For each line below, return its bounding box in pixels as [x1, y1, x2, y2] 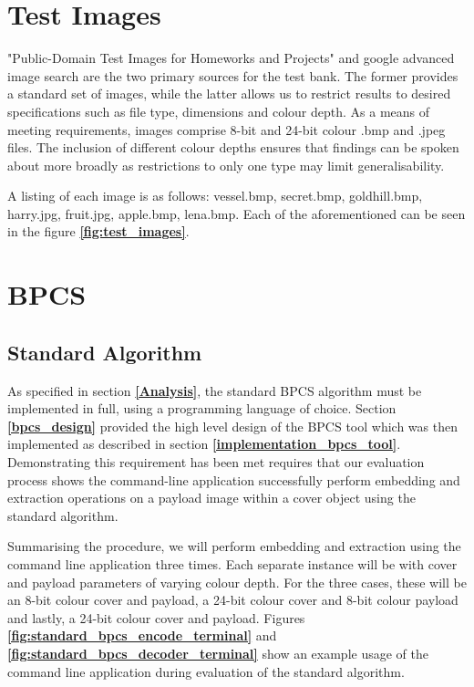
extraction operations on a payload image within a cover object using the [7, 488, 416, 507]
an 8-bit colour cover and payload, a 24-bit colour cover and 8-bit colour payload [7, 590, 459, 609]
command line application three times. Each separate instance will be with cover [7, 554, 458, 573]
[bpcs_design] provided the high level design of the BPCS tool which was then [7, 416, 458, 435]
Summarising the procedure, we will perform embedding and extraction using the [7, 536, 461, 556]
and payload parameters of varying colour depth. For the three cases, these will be [7, 572, 467, 591]
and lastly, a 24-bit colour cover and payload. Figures [7, 608, 305, 627]
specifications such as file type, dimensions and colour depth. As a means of [7, 101, 430, 120]
